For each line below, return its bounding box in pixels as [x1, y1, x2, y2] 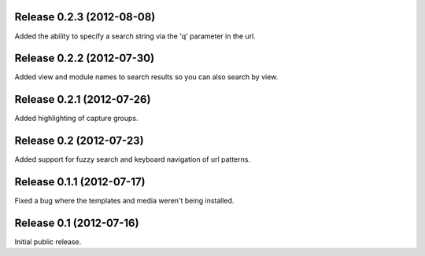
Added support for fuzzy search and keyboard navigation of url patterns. [14, 155, 251, 164]
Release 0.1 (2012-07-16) [14, 216, 139, 229]
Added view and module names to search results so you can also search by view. [14, 72, 279, 82]
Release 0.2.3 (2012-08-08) [14, 10, 156, 24]
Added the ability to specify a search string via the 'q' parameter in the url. [14, 31, 256, 41]
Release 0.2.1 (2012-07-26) [14, 93, 151, 106]
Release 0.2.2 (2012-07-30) [14, 52, 155, 65]
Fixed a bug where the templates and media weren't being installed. [14, 196, 235, 206]
